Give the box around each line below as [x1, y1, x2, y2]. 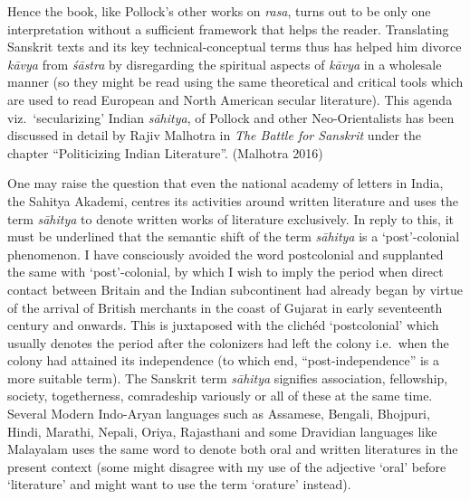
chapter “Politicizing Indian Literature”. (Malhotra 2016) [7, 143, 323, 162]
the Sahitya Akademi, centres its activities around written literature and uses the [7, 191, 458, 210]
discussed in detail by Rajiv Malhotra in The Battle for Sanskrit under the [7, 126, 422, 145]
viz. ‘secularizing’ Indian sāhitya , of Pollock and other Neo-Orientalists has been [7, 108, 455, 127]
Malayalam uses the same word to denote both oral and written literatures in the [7, 439, 458, 458]
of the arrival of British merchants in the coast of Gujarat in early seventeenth [7, 297, 443, 316]
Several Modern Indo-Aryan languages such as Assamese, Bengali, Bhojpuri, [7, 404, 430, 423]
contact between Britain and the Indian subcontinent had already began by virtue [7, 279, 463, 298]
